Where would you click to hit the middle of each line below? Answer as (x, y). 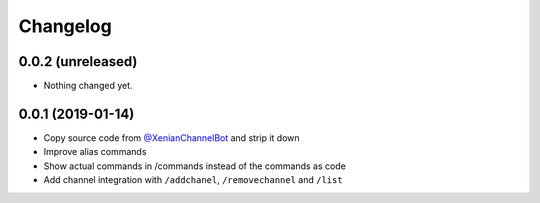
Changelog (65, 26)
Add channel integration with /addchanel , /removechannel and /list (193, 180)
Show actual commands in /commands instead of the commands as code (195, 166)
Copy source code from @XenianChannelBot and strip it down (171, 137)
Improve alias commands (95, 152)
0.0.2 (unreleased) (78, 61)
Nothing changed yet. (88, 86)
